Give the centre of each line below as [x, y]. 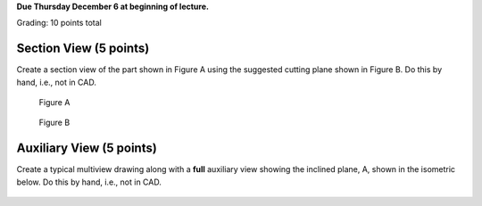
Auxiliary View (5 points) [87, 148]
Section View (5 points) [83, 49]
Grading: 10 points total [59, 23]
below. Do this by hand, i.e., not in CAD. [89, 182]
